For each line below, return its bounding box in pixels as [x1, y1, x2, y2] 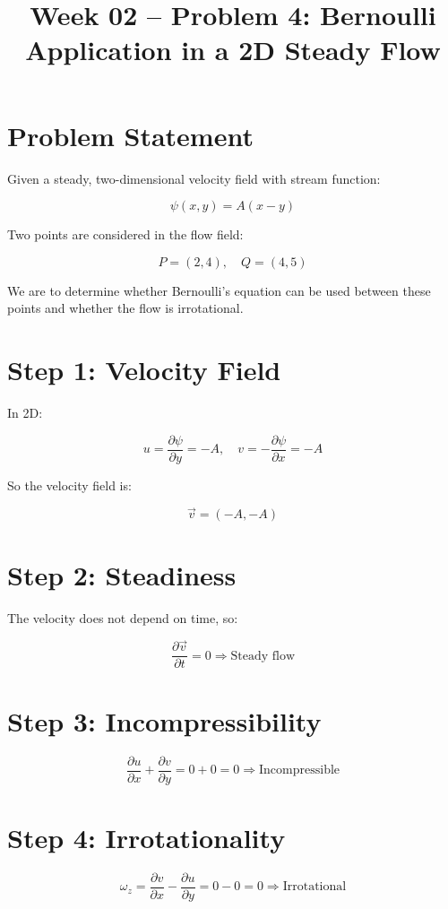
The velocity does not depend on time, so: [7, 608, 238, 627]
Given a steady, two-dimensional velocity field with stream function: [7, 169, 381, 187]
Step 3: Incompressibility [7, 702, 322, 739]
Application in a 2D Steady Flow [25, 31, 441, 68]
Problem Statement [7, 117, 254, 153]
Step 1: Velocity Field [7, 351, 281, 388]
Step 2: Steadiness [7, 556, 237, 593]
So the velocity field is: [7, 475, 132, 494]
